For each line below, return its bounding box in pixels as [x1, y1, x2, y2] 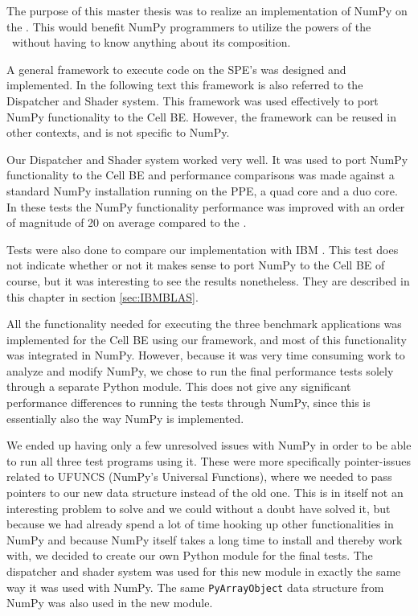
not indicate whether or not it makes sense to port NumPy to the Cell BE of [6, 257, 385, 273]
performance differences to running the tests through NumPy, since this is [6, 394, 371, 411]
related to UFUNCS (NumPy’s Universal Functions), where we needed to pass [6, 468, 392, 485]
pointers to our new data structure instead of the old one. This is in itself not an [6, 484, 404, 501]
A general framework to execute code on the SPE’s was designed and [6, 60, 346, 77]
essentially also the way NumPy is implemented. [6, 409, 244, 426]
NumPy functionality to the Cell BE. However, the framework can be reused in [6, 108, 396, 125]
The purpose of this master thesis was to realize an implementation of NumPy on [6, 2, 408, 18]
